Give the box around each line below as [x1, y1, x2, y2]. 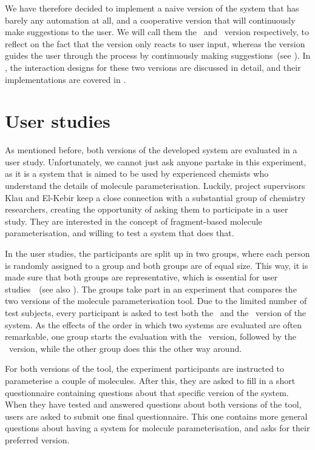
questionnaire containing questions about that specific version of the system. [5, 386, 289, 399]
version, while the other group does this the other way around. [8, 342, 242, 354]
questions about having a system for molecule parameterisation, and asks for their [5, 422, 310, 434]
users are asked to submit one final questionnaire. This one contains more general [5, 409, 308, 422]
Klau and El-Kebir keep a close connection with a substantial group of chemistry [5, 191, 306, 203]
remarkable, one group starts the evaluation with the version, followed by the [5, 330, 296, 343]
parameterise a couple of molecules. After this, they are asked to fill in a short [5, 374, 296, 386]
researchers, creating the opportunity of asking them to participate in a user [5, 203, 288, 216]
